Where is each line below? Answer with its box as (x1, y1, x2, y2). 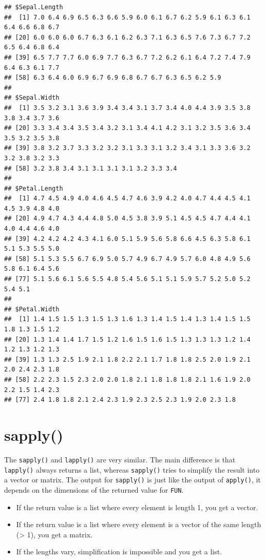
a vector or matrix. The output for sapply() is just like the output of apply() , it (4, 474, 261, 485)
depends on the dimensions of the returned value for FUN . (4, 484, 184, 495)
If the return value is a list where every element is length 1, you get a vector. (16, 501, 258, 512)
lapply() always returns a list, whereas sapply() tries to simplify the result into (4, 464, 260, 475)
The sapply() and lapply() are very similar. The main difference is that (4, 454, 236, 464)
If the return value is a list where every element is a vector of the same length (16, 519, 261, 530)
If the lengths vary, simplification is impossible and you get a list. (16, 546, 222, 557)
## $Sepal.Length (4, 4, 63, 11)
